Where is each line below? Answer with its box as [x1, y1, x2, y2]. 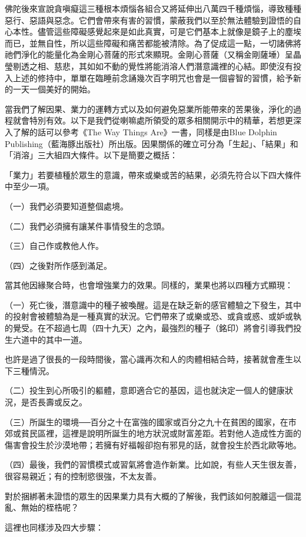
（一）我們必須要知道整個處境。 [5, 199, 128, 212]
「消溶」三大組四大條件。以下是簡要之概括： [5, 149, 178, 161]
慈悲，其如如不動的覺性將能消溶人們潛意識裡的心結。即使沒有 [54, 59, 293, 72]
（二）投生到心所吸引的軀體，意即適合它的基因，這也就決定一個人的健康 [5, 384, 285, 396]
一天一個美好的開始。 [12, 83, 95, 95]
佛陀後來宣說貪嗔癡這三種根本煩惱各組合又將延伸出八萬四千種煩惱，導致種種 [5, 2, 301, 14]
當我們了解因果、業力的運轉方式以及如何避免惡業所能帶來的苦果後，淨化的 [5, 102, 293, 115]
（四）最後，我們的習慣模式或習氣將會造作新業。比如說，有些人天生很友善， [5, 458, 301, 471]
